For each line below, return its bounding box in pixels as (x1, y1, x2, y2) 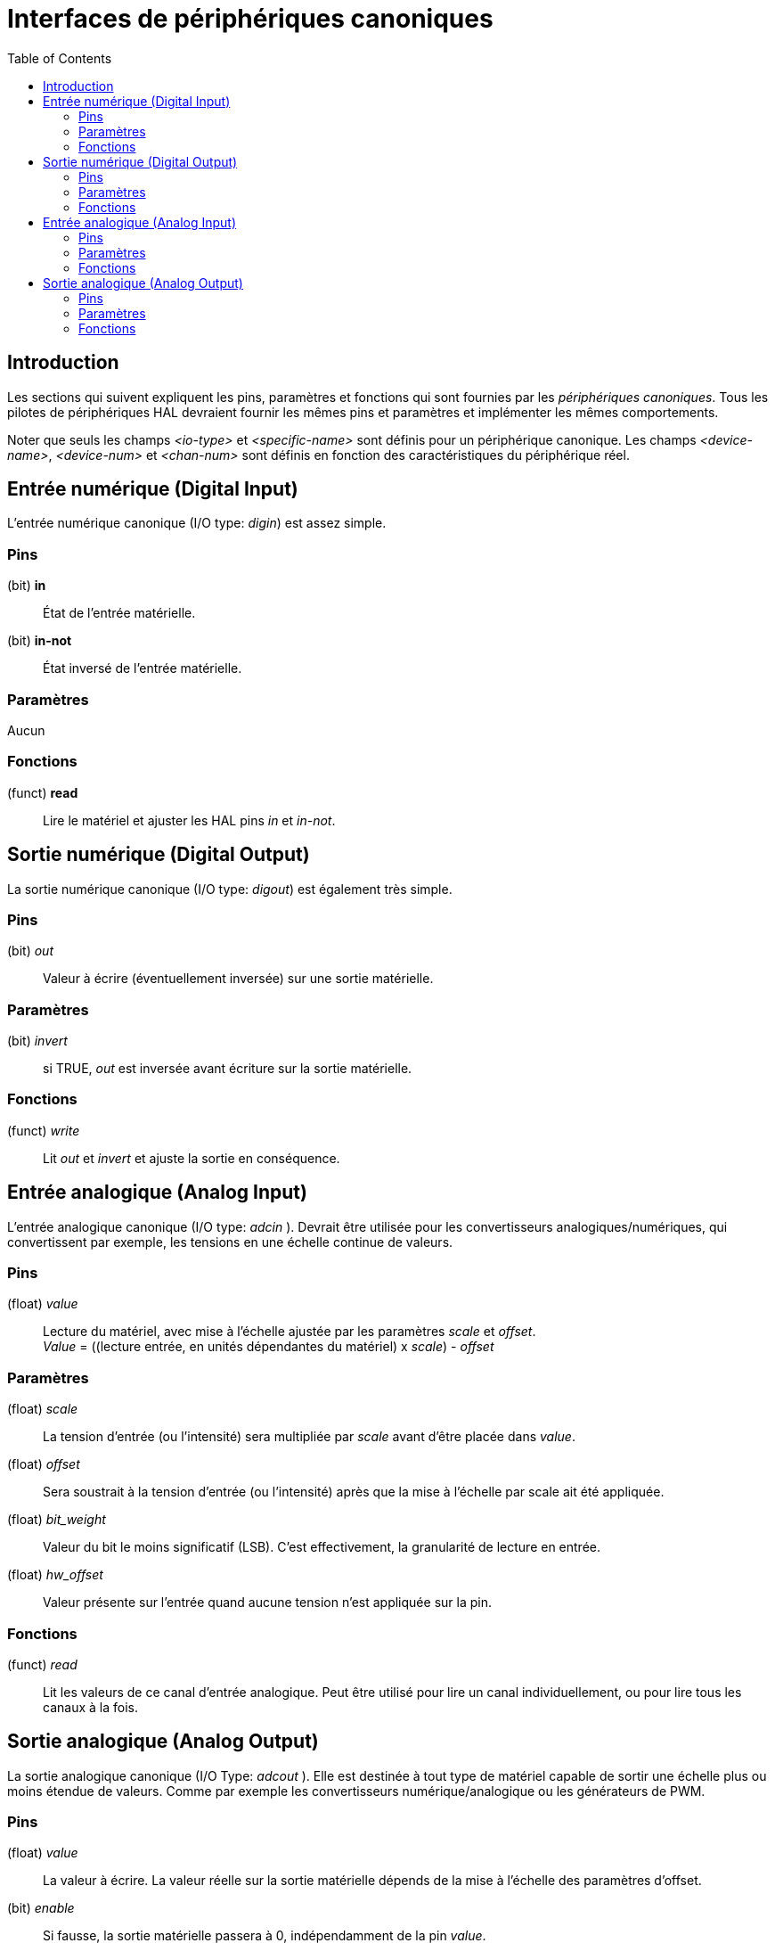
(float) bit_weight (7, 1512, 106, 1528)
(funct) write (7, 1122, 80, 1138)
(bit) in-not (7, 633, 72, 649)
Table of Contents (7, 50, 112, 66)
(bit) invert (7, 1033, 68, 1049)
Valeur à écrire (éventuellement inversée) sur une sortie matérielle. (43, 971, 434, 987)
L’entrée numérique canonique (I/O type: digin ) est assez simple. (7, 515, 387, 531)
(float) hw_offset (7, 1567, 103, 1583)
